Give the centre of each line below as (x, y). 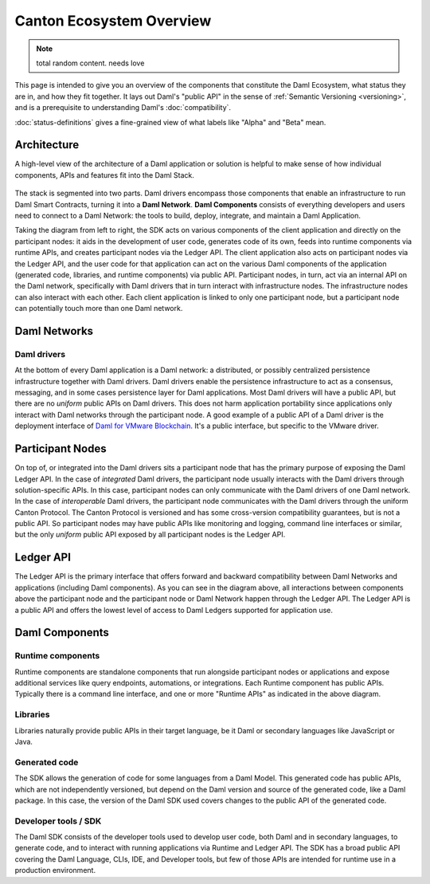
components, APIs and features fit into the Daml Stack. (105, 175)
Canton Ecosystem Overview (113, 21)
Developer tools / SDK (58, 821)
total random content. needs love (90, 63)
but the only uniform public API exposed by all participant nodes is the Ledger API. (150, 535)
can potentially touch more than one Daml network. (99, 308)
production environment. (55, 870)
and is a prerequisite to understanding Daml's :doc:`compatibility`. (123, 108)
